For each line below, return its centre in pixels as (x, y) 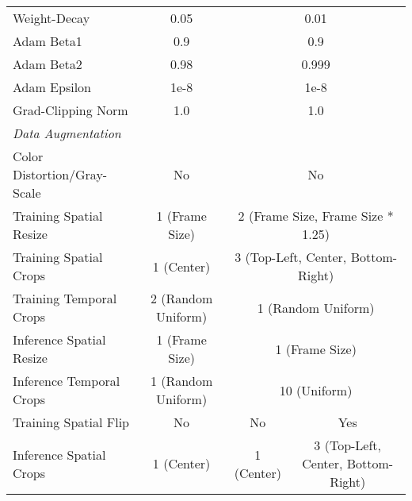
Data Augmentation (67, 133)
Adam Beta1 (48, 41)
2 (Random (181, 298)
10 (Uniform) (316, 390)
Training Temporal (65, 298)
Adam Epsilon (52, 87)
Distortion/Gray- (60, 174)
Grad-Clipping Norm (71, 110)
